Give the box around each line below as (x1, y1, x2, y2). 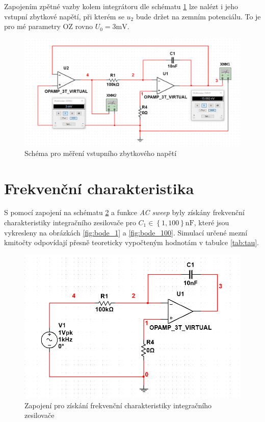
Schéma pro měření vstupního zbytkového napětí (24, 147, 177, 158)
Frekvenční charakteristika (4, 177, 194, 198)
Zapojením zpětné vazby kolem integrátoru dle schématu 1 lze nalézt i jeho (4, 1, 238, 11)
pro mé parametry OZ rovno (4, 21, 93, 32)
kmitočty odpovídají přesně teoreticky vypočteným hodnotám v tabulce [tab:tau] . (4, 237, 259, 248)
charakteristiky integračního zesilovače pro (4, 217, 136, 228)
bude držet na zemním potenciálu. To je (136, 11, 261, 21)
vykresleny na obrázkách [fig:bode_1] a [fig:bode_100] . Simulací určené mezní (4, 227, 248, 238)
